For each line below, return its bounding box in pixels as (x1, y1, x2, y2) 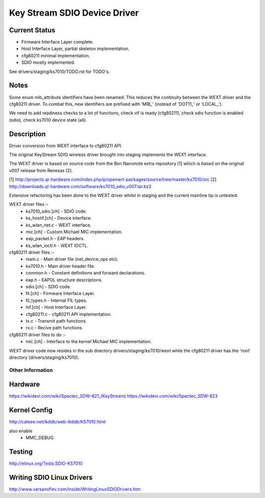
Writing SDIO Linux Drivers (9, 473, 93, 481)
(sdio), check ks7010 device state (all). (9, 117, 87, 123)
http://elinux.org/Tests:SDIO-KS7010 (9, 461, 83, 466)
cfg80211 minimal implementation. (21, 52, 90, 58)
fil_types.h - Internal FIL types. (26, 297, 88, 303)
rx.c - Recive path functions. (26, 325, 83, 331)
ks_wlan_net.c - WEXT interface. (26, 222, 92, 228)
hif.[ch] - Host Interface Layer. (26, 304, 87, 310)
